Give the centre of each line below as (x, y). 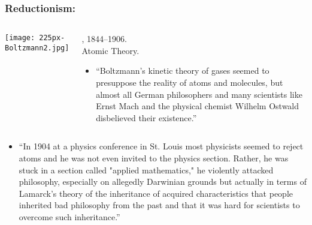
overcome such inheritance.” (69, 216)
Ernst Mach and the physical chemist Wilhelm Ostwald (198, 106)
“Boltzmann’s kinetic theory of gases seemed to (183, 70)
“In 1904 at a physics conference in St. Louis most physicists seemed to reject (161, 146)
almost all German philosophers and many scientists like (199, 94)
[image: (20, 38)
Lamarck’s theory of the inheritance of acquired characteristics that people (156, 193)
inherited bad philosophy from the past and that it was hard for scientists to (159, 205)
